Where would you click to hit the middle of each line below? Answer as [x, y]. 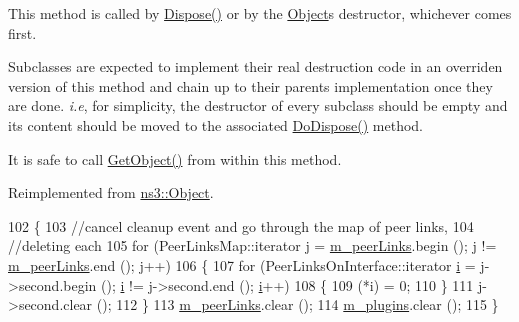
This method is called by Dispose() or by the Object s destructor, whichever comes [260, 13]
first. [22, 32]
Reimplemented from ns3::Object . [111, 192]
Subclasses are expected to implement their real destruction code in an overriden [255, 66]
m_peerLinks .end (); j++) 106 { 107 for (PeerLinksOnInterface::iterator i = [242, 264]
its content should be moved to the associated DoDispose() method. [216, 124]
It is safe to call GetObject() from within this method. [175, 158]
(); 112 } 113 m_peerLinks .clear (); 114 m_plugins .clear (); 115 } [297, 304]
